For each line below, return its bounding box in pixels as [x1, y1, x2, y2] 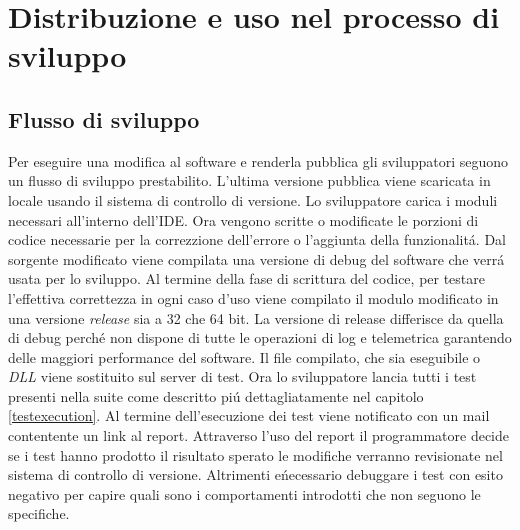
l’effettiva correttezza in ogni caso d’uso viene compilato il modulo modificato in [8, 287, 499, 308]
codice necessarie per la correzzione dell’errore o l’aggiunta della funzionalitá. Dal [8, 229, 507, 250]
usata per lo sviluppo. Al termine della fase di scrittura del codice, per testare [8, 268, 486, 289]
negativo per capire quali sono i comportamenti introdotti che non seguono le [8, 483, 481, 504]
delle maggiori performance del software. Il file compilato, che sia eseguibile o [8, 346, 481, 367]
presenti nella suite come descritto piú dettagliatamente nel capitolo [8, 385, 424, 406]
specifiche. [8, 503, 70, 524]
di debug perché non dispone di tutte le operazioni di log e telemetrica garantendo [8, 327, 512, 348]
